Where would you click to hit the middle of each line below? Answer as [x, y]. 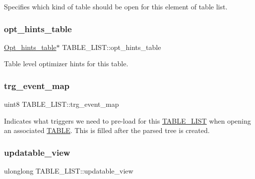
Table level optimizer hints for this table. [66, 64]
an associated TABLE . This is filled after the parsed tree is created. [107, 130]
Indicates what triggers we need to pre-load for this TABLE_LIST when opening [127, 120]
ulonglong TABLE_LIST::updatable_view [69, 171]
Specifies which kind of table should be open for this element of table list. [116, 6]
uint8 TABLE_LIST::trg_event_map [62, 104]
